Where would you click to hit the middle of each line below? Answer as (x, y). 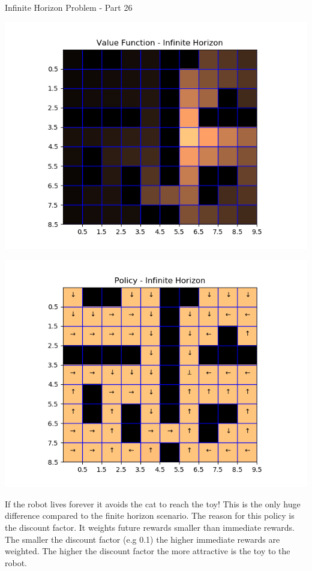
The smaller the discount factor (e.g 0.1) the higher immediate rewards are (142, 539)
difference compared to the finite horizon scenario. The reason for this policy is (150, 515)
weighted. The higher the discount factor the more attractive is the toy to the (148, 551)
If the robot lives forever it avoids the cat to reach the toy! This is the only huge (153, 503)
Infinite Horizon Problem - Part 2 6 (69, 7)
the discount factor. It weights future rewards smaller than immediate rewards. (150, 527)
